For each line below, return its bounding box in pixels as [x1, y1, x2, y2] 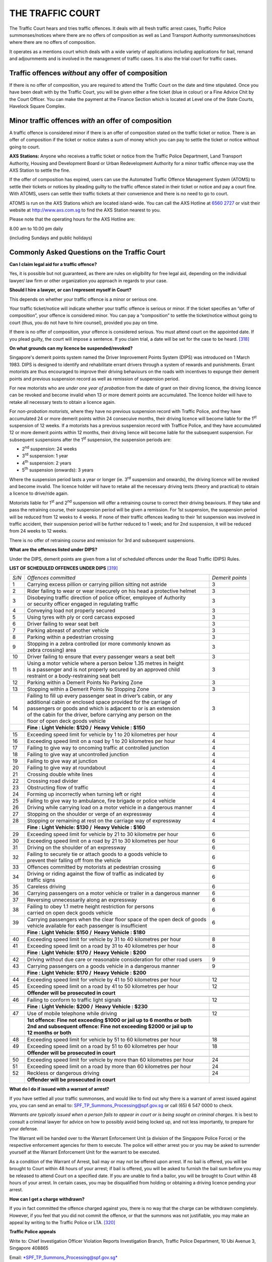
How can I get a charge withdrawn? [9, 1196, 85, 1202]
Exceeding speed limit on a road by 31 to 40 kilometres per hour [27, 942, 179, 950]
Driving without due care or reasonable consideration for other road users [27, 956, 202, 963]
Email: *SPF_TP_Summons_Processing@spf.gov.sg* [9, 1254, 118, 1260]
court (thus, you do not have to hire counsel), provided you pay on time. [9, 320, 159, 326]
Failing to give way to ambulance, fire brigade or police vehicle [27, 798, 176, 805]
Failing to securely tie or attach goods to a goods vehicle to [27, 851, 168, 858]
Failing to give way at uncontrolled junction [27, 751, 129, 758]
